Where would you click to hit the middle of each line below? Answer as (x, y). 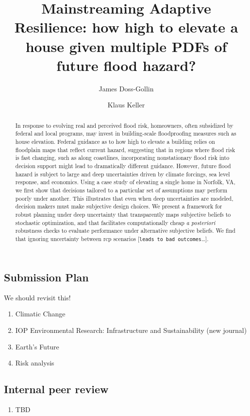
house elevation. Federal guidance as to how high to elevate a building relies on (115, 141)
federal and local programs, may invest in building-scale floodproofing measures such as (126, 133)
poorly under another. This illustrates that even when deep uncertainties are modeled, (124, 198)
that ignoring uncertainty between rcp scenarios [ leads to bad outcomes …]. (112, 238)
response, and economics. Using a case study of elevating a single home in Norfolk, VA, (125, 182)
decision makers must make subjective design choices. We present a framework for (119, 206)
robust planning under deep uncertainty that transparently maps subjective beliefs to (123, 214)
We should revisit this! (37, 297)
